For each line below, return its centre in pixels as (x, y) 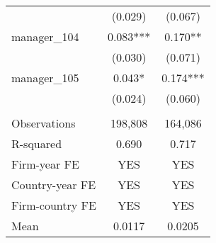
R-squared (37, 143)
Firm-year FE (45, 164)
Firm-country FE (54, 205)
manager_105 (45, 78)
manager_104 (45, 36)
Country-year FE (54, 185)
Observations (44, 123)
